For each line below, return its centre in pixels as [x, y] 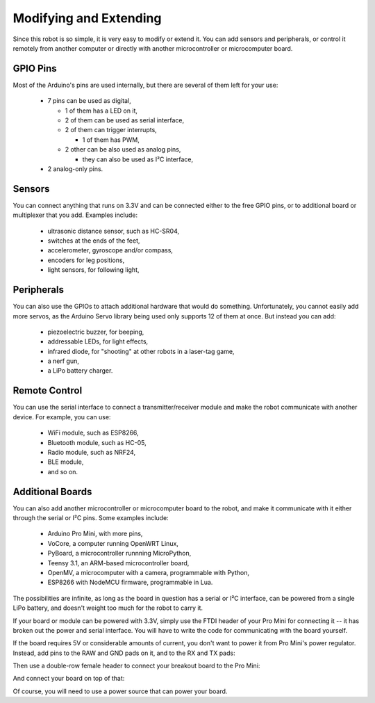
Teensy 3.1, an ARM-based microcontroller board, [118, 563]
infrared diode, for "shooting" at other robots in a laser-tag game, [141, 351]
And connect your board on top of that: [69, 679]
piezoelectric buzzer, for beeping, [96, 332]
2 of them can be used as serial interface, [124, 120]
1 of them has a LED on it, [101, 111]
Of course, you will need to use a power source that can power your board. [120, 691]
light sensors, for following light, [93, 270]
